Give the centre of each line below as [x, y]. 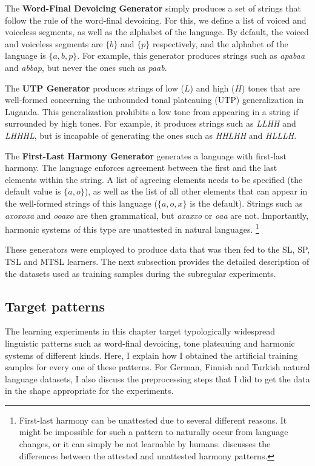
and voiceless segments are [54, 43]
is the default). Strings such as [246, 203]
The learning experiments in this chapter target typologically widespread [140, 331]
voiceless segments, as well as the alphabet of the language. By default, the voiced [157, 32]
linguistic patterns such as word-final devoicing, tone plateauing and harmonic [150, 343]
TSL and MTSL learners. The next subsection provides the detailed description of [157, 261]
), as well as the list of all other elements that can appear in [196, 191]
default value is [33, 191]
